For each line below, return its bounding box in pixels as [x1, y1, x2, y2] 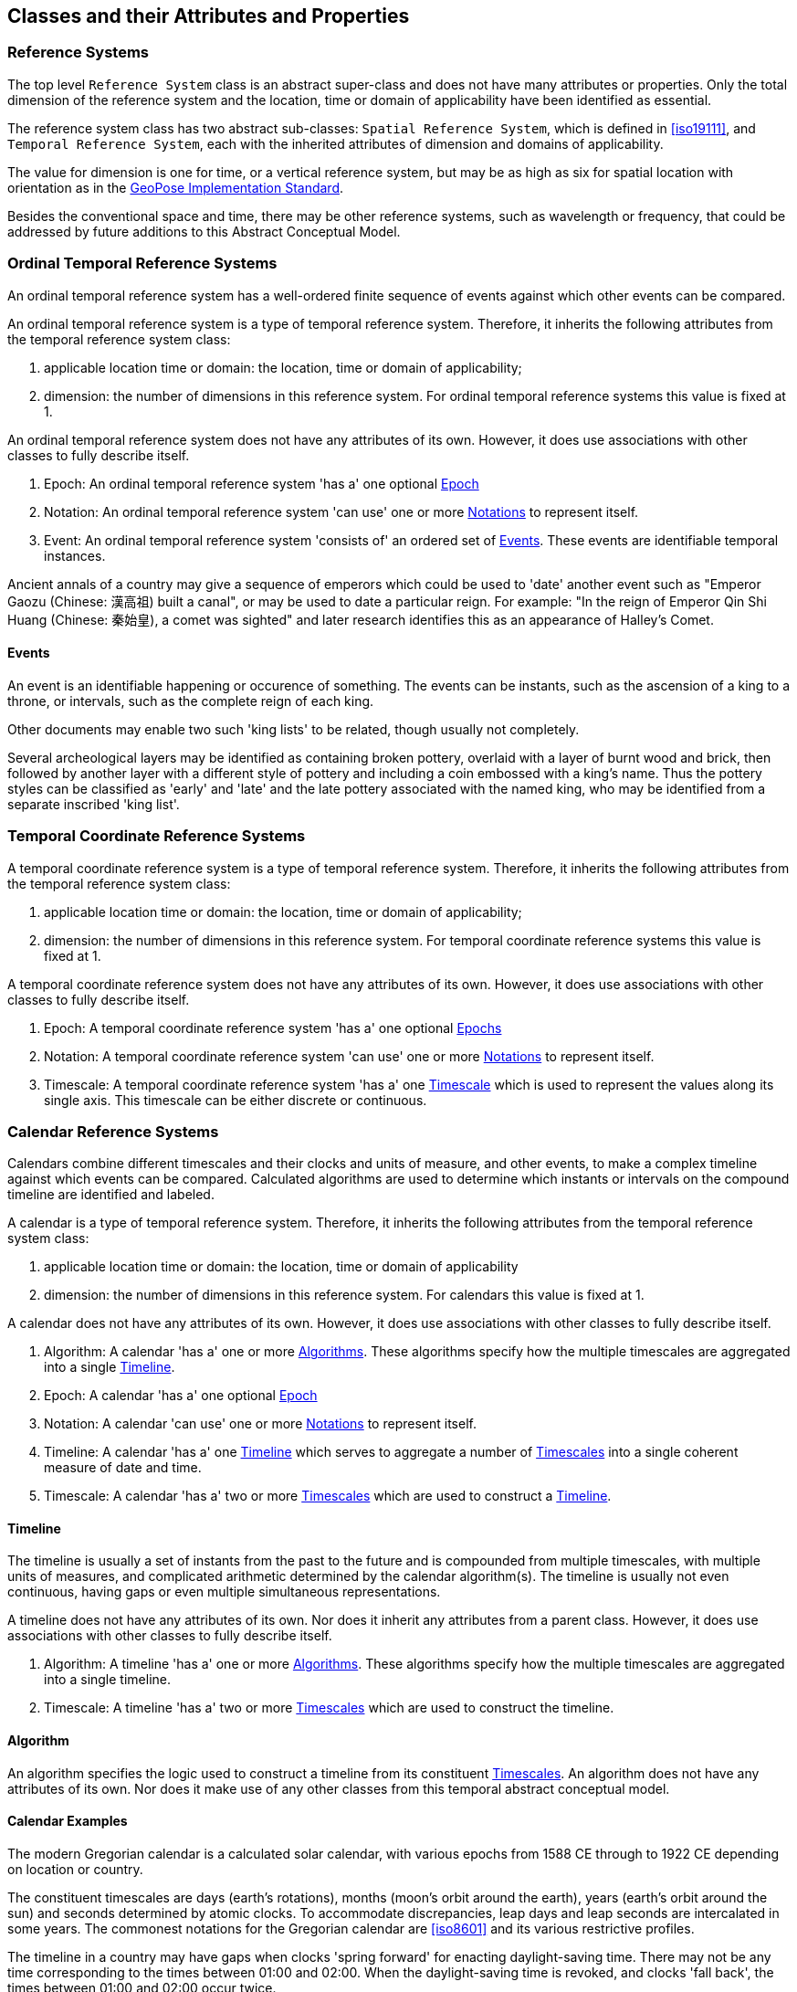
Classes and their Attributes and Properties [7, 5, 410, 27]
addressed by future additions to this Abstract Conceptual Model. [7, 223, 401, 239]
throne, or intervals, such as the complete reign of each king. [7, 692, 374, 709]
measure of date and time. [44, 1460, 202, 1476]
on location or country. [7, 1860, 143, 1877]
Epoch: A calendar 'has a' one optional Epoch [44, 1387, 318, 1404]
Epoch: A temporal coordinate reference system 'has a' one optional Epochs [44, 1019, 502, 1036]
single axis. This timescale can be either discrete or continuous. [44, 1091, 427, 1108]
